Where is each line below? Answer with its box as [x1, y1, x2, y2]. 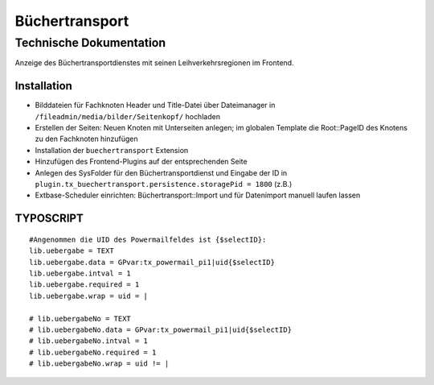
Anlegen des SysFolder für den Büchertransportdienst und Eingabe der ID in [35, 168, 288, 177]
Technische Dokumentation [14, 35, 166, 50]
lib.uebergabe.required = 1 [29, 280, 140, 289]
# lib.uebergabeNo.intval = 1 [29, 337, 149, 346]
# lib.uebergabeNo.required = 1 [29, 347, 157, 357]
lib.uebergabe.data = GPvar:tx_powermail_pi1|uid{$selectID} [29, 258, 275, 267]
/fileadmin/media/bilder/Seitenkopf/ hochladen [35, 111, 221, 121]
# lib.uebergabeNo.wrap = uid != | [29, 359, 170, 368]
